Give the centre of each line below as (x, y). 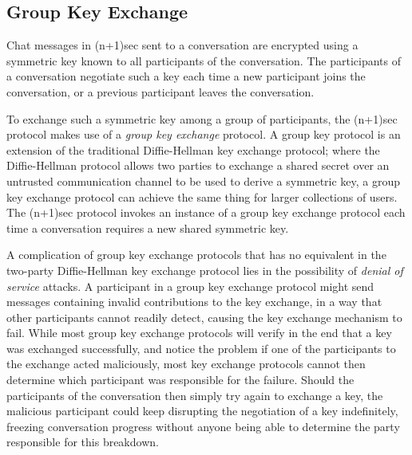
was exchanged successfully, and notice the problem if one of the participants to (201, 348)
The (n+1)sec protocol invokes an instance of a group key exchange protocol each (206, 212)
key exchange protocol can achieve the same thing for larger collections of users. (202, 196)
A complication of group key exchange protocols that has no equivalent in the (196, 255)
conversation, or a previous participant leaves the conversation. (160, 91)
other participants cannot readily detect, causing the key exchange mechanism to (204, 317)
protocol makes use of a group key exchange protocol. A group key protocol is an (204, 134)
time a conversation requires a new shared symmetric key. (148, 227)
